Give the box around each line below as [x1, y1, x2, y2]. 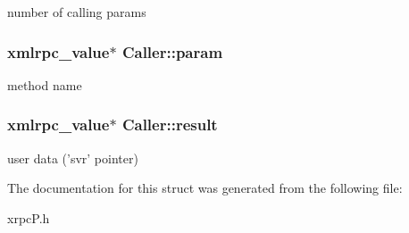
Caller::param [121, 40, 223, 62]
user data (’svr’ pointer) [7, 148, 138, 167]
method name [7, 75, 82, 94]
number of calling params [7, 3, 146, 21]
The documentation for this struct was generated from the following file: [7, 179, 403, 197]
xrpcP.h [7, 208, 50, 227]
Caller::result [121, 113, 218, 136]
